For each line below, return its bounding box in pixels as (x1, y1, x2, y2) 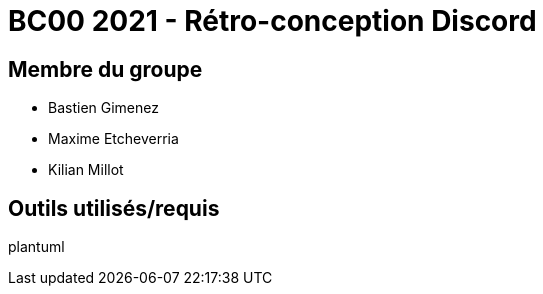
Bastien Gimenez (48, 99, 159, 117)
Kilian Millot (48, 161, 124, 179)
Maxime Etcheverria (48, 130, 179, 148)
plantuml (8, 238, 65, 256)
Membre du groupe (8, 56, 203, 82)
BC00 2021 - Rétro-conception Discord (8, 4, 537, 38)
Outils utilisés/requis (8, 195, 220, 221)
